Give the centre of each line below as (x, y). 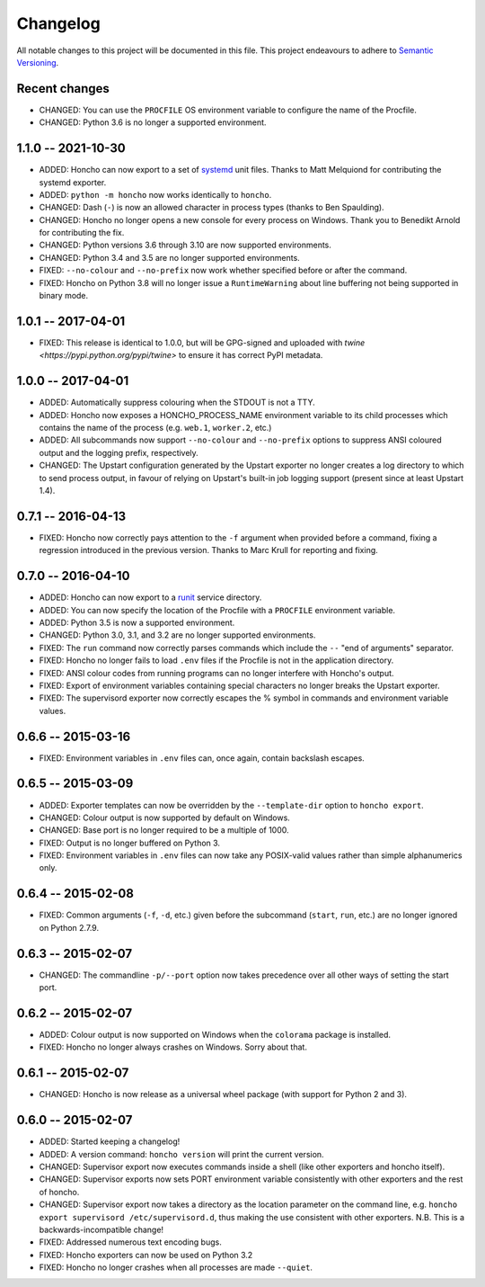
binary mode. (64, 296)
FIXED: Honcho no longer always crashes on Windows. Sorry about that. (173, 1047)
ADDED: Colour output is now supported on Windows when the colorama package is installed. (215, 1034)
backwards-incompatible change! (101, 1229)
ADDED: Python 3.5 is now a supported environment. (137, 622)
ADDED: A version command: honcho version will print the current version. (181, 1154)
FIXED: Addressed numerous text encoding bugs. (130, 1242)
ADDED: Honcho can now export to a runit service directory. (150, 597)
